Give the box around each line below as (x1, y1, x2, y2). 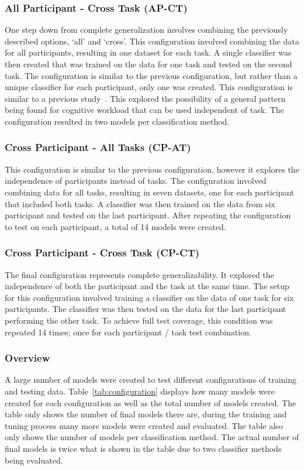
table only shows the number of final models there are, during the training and (5, 408, 287, 420)
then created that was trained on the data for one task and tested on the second (5, 58, 292, 70)
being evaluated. (5, 454, 63, 466)
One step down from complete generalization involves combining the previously (5, 23, 288, 36)
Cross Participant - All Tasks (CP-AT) (5, 140, 191, 155)
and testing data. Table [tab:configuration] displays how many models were (5, 385, 275, 397)
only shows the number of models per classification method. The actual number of (5, 431, 299, 443)
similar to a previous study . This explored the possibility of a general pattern (5, 92, 286, 104)
